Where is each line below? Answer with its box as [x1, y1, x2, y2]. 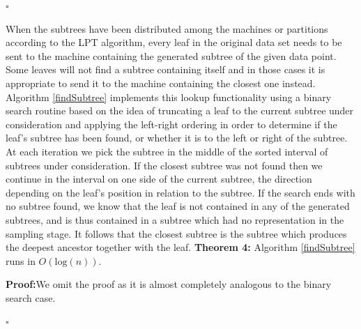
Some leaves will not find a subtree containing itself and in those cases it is [6, 62, 325, 77]
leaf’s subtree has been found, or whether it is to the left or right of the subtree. [6, 130, 348, 145]
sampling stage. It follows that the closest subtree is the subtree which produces [6, 226, 347, 240]
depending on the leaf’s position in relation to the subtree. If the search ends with [6, 185, 355, 199]
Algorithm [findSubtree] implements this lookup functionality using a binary [6, 89, 332, 104]
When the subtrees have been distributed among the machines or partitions [6, 21, 328, 36]
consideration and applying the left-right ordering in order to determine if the [6, 116, 337, 131]
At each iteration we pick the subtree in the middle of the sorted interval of [6, 144, 328, 158]
